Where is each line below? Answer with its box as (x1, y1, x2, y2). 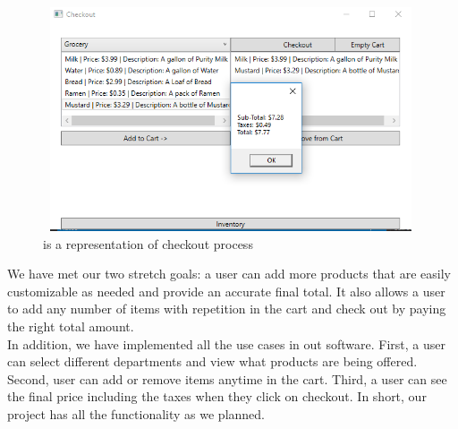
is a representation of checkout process (43, 234, 253, 253)
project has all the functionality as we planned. (7, 404, 265, 423)
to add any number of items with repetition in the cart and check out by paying (7, 299, 446, 318)
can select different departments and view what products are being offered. (7, 352, 418, 371)
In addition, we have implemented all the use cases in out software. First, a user (7, 334, 445, 353)
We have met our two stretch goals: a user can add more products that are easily (7, 264, 452, 283)
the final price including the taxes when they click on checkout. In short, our (7, 387, 427, 406)
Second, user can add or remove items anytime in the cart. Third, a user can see (7, 369, 447, 388)
